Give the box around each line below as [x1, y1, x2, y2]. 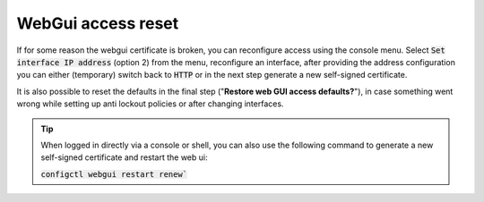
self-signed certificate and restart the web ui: [40, 152, 208, 163]
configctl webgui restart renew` [40, 169, 188, 179]
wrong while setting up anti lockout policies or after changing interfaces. [16, 98, 284, 109]
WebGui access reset [16, 13, 179, 33]
